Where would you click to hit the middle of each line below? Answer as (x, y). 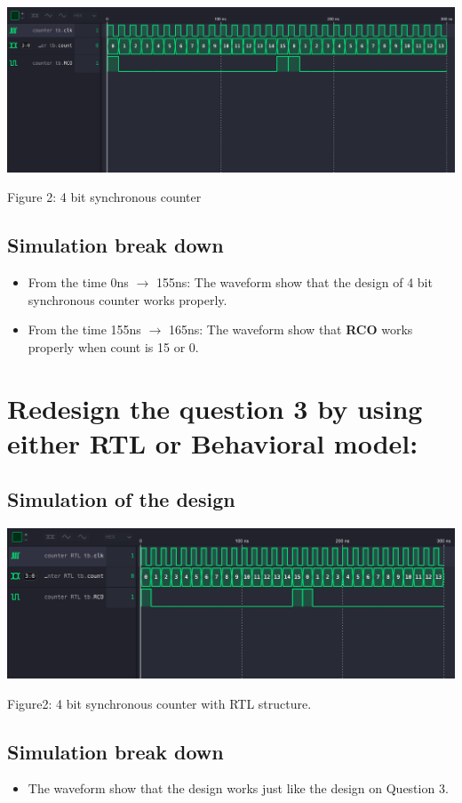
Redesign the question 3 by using (215, 408)
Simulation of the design (121, 499)
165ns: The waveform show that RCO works (291, 329)
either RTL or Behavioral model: (213, 442)
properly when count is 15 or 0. (113, 346)
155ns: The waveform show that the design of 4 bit (294, 282)
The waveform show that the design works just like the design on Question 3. (238, 788)
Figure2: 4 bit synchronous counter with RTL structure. (159, 703)
